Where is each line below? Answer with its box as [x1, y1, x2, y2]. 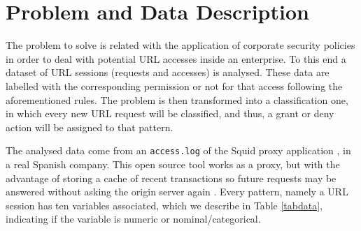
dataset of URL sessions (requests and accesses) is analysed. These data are [6, 65, 330, 80]
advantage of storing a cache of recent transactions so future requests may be [6, 170, 337, 185]
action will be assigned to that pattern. [6, 119, 174, 134]
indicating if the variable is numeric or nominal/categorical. [6, 211, 261, 226]
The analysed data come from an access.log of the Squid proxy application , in [6, 143, 351, 158]
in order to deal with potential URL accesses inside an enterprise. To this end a [6, 51, 346, 66]
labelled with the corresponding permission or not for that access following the [6, 78, 343, 93]
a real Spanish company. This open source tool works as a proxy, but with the [6, 156, 340, 171]
